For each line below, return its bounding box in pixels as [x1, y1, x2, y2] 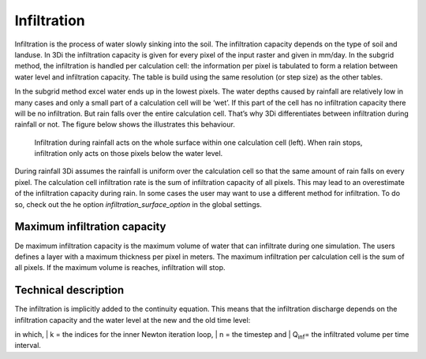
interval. [14, 341, 41, 350]
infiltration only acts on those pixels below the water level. [34, 149, 223, 158]
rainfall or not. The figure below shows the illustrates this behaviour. [14, 120, 236, 129]
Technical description [14, 283, 125, 297]
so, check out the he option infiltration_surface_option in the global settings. [14, 199, 262, 209]
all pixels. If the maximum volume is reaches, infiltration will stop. [14, 263, 226, 272]
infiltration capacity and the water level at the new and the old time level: [14, 315, 251, 324]
